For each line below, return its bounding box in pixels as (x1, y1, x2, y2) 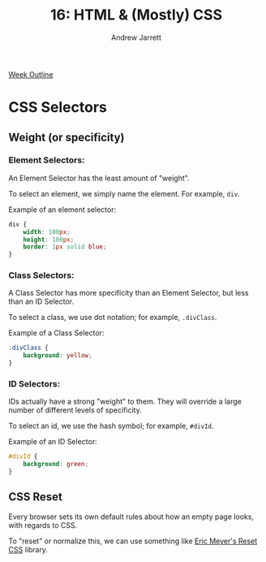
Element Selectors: (8, 154, 85, 166)
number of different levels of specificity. (8, 405, 142, 415)
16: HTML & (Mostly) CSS (49, 6, 223, 24)
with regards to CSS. (8, 520, 78, 530)
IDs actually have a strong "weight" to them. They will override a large (8, 396, 242, 407)
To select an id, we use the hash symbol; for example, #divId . (8, 421, 214, 431)
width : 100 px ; (23, 227, 71, 236)
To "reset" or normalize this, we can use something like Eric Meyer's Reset (8, 536, 258, 546)
